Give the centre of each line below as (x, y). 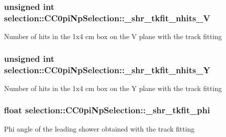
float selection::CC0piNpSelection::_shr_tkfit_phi (107, 110)
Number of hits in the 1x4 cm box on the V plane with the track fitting (113, 36)
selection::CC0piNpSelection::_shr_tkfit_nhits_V (107, 18)
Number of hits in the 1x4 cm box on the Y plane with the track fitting (113, 88)
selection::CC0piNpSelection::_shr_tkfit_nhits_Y (107, 69)
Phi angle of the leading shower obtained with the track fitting (99, 128)
